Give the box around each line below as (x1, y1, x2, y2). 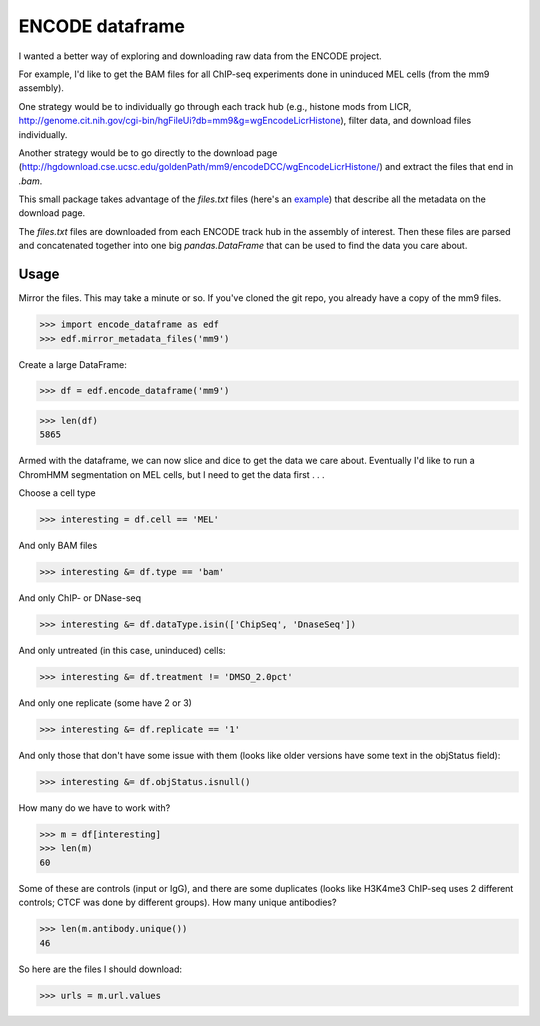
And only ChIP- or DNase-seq (18, 592, 142, 604)
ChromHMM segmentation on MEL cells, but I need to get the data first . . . (18, 468, 325, 480)
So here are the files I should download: (18, 963, 183, 975)
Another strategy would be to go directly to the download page (18, 146, 278, 159)
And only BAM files (18, 540, 98, 552)
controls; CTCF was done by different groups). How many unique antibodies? (18, 896, 337, 909)
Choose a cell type (18, 487, 96, 499)
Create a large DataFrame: (18, 358, 127, 370)
